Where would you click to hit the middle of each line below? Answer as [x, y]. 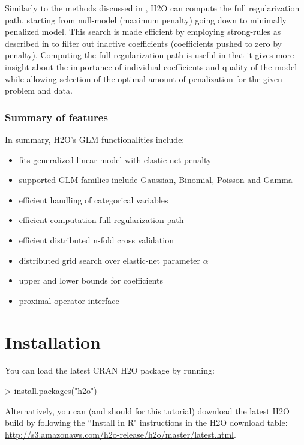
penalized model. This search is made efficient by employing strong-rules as [143, 31]
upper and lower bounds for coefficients [91, 280]
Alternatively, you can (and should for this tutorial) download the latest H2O [147, 411]
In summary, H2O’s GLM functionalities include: [95, 139]
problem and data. [39, 90]
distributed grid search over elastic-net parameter [110, 260]
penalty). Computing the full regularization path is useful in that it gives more [150, 55]
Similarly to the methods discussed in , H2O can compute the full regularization [152, 8]
